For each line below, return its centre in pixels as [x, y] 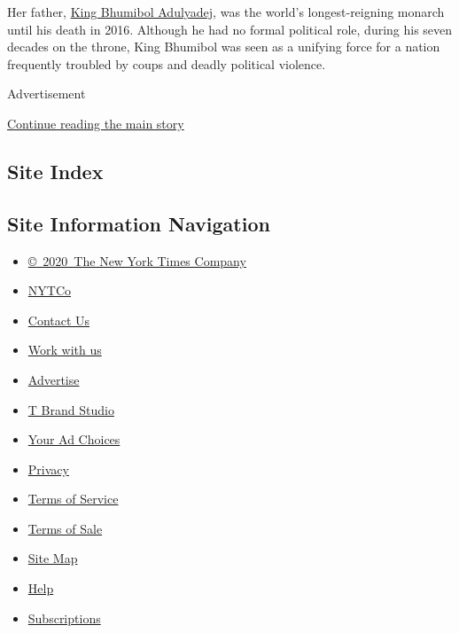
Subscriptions [64, 617]
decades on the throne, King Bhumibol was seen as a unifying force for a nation [224, 47]
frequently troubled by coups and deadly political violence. [167, 63]
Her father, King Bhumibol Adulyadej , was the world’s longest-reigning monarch [226, 12]
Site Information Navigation [139, 223]
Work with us [65, 350]
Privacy [48, 469]
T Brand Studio [71, 409]
